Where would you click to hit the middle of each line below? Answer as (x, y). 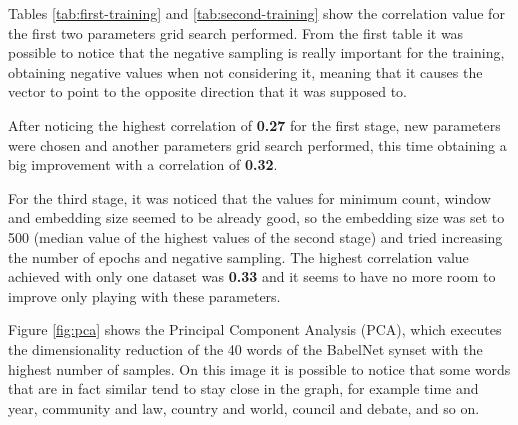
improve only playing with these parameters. (144, 295)
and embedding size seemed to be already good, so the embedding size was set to (256, 217)
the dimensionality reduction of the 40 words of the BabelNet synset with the (245, 348)
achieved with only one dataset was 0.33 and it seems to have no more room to (252, 276)
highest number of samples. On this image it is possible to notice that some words (259, 368)
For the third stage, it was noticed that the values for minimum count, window (249, 197)
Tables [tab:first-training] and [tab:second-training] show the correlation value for (256, 13)
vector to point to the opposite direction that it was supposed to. (207, 91)
